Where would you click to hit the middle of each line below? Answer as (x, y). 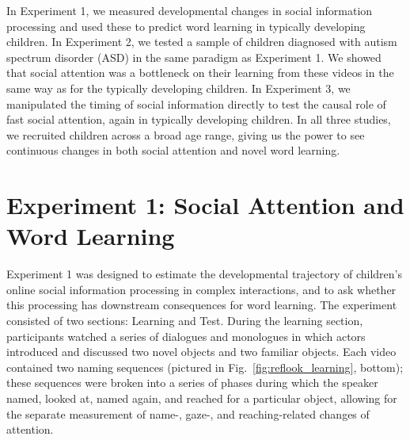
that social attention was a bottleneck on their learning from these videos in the (200, 73)
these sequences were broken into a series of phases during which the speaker (192, 383)
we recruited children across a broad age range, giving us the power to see (186, 134)
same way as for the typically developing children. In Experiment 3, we (178, 88)
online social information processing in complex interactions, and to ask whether (201, 289)
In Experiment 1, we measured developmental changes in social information (190, 10)
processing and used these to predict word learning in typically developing (186, 26)
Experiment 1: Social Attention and (205, 205)
